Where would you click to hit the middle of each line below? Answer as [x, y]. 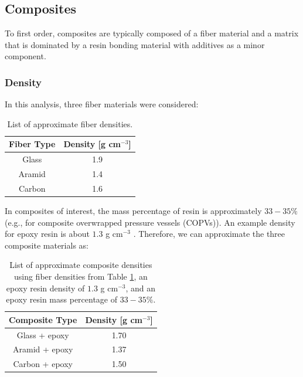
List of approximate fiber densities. [70, 123]
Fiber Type [32, 144]
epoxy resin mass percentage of [62, 299]
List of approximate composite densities [81, 265]
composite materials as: [47, 245]
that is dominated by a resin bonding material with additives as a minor [135, 44]
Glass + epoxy [43, 334]
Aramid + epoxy [43, 349]
